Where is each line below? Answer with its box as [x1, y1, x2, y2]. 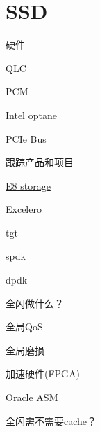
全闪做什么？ [6, 295, 64, 310]
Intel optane [6, 107, 57, 122]
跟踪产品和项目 [6, 155, 74, 169]
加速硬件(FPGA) [6, 366, 81, 381]
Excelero [6, 202, 42, 216]
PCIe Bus [6, 131, 47, 146]
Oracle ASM [6, 390, 58, 405]
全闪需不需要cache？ [6, 413, 97, 428]
